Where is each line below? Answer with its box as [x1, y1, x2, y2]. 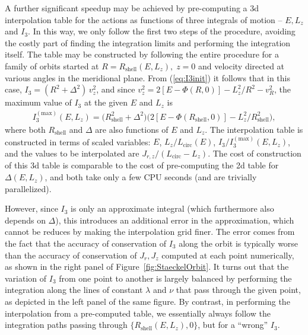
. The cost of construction [208, 147, 301, 159]
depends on [5, 213, 46, 226]
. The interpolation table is [205, 123, 303, 136]
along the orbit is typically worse [179, 237, 299, 250]
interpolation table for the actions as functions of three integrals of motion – [5, 13, 282, 25]
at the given [84, 96, 128, 109]
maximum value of [5, 96, 72, 109]
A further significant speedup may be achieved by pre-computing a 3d [5, 2, 259, 14]
